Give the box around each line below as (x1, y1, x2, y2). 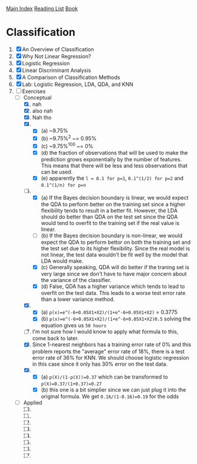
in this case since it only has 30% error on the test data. (32, 360, 168, 367)
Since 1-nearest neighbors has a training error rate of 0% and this (32, 341, 192, 348)
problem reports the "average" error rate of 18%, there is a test (32, 347, 185, 355)
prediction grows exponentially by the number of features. (41, 155, 182, 163)
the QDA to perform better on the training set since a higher (41, 201, 186, 208)
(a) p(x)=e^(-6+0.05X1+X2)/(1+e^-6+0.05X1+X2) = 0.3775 (41, 309, 178, 316)
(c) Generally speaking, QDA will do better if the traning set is (41, 264, 189, 271)
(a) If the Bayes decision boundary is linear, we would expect (41, 194, 189, 201)
